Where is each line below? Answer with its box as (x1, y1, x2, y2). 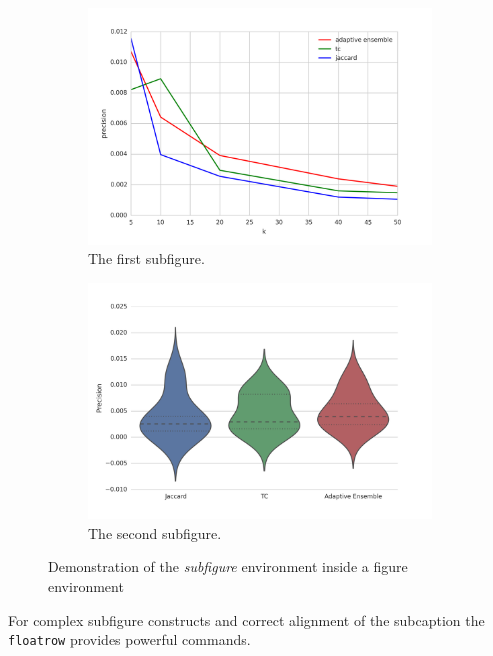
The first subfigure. (88, 248, 205, 269)
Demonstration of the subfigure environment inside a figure (48, 556, 408, 577)
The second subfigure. (88, 522, 222, 543)
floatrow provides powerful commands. (8, 629, 251, 650)
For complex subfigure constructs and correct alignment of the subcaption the (8, 609, 485, 630)
